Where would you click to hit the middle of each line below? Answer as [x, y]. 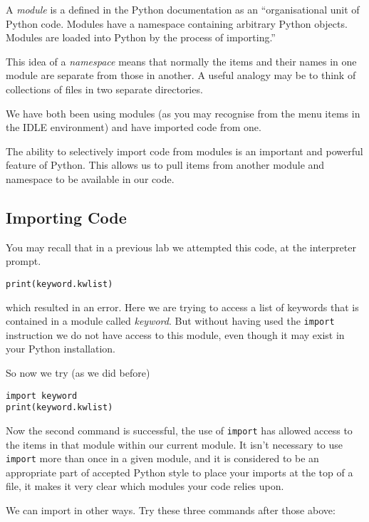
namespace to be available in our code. [90, 178]
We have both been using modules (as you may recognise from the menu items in [183, 113]
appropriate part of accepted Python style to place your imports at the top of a [180, 472]
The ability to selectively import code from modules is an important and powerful [184, 151]
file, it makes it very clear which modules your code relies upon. [145, 486]
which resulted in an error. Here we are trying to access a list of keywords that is [182, 307]
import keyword [42, 396]
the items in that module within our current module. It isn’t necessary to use [175, 444]
